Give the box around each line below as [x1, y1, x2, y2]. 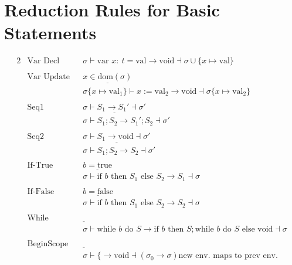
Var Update [27, 73, 70, 81]
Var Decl [27, 57, 60, 66]
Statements [4, 21, 97, 45]
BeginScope [27, 239, 69, 248]
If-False [27, 187, 55, 196]
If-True [27, 161, 53, 170]
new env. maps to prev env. [178, 252, 278, 260]
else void [242, 225, 273, 233]
